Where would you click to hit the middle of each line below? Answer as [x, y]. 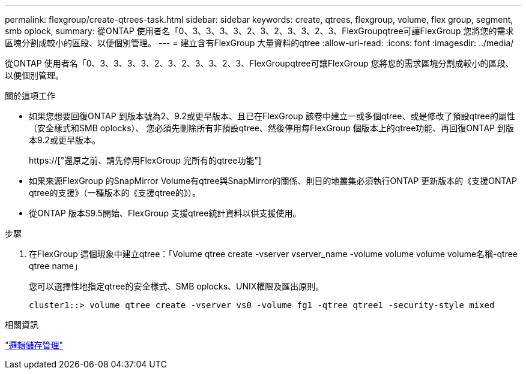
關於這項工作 [30, 96]
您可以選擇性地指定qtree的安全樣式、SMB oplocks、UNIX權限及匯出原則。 [177, 286]
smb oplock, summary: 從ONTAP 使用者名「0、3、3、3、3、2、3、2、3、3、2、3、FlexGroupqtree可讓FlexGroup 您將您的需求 [259, 31]
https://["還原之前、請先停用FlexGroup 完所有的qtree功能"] [145, 160]
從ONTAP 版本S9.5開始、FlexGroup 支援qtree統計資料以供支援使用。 [165, 213]
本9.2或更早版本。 [65, 140]
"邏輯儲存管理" [34, 345]
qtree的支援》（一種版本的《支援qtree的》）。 [115, 193]
